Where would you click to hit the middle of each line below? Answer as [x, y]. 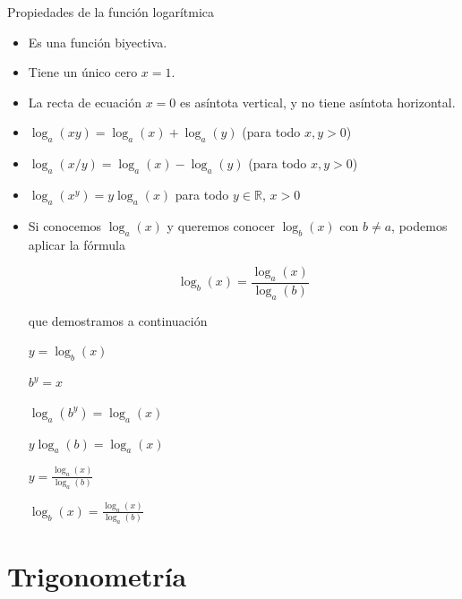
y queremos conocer [221, 225]
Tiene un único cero [83, 72]
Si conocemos [65, 225]
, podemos [419, 225]
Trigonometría [97, 576]
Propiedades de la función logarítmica [111, 12]
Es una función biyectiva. [98, 42]
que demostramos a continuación [118, 320]
